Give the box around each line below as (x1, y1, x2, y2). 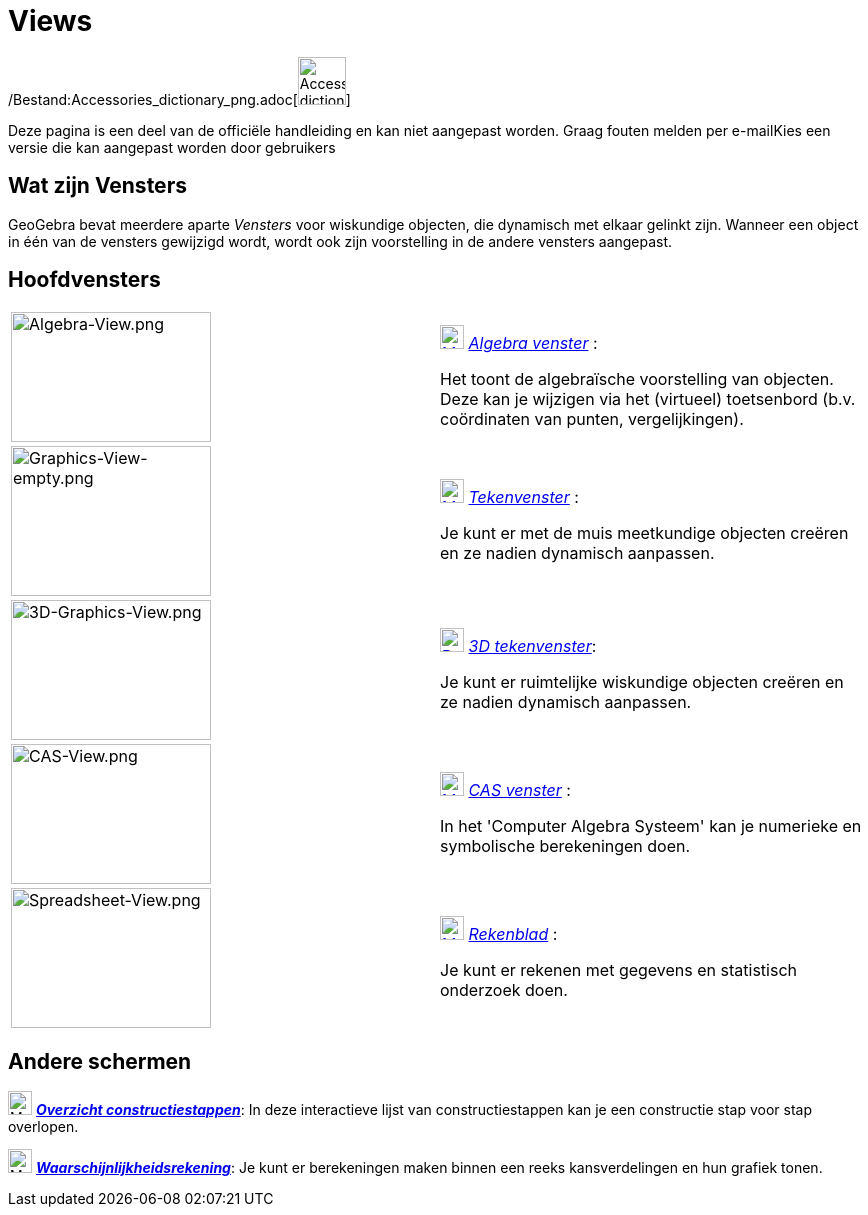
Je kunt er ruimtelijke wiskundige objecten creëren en (440, 672, 844, 693)
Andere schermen (8, 1048, 192, 1074)
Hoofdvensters (8, 267, 161, 293)
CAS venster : (468, 780, 571, 801)
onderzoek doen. (440, 980, 568, 1001)
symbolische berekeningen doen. (440, 836, 691, 857)
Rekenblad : (468, 924, 558, 945)
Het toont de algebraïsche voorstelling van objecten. (440, 369, 834, 390)
